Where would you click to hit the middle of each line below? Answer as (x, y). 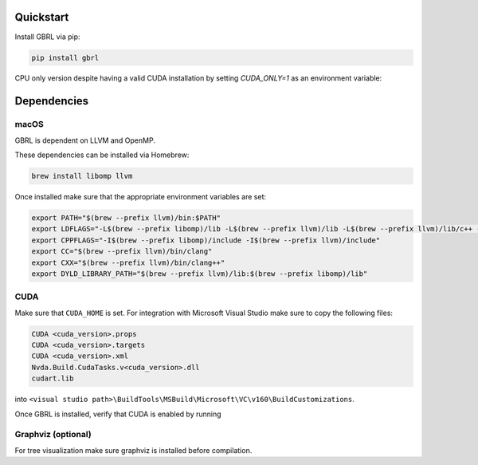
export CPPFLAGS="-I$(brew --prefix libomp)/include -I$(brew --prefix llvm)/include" (206, 240)
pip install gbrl (65, 57)
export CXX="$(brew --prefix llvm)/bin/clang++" (128, 262)
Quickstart (42, 17)
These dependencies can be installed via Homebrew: (102, 155)
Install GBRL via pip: (47, 37)
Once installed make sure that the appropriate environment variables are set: (141, 197)
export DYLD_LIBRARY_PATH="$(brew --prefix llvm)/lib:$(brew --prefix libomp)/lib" (200, 274)
